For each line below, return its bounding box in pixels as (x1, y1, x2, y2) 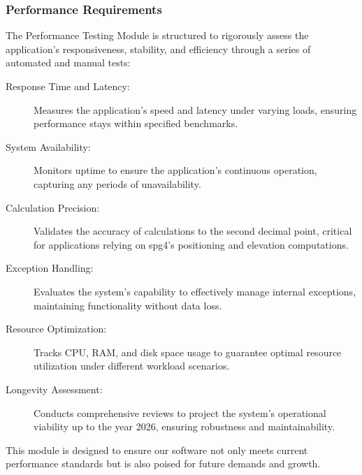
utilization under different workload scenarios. (34, 358, 230, 373)
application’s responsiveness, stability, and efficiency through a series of (6, 41, 311, 56)
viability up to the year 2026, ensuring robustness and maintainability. (34, 419, 335, 434)
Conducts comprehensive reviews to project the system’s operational (34, 405, 326, 420)
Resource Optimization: (6, 321, 107, 336)
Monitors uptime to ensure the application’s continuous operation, (34, 163, 317, 177)
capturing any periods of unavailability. (34, 176, 201, 191)
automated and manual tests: (6, 55, 131, 70)
